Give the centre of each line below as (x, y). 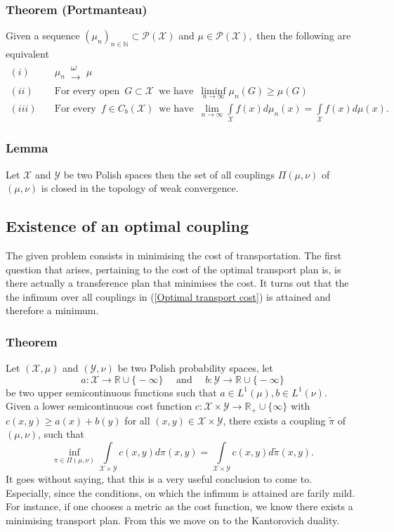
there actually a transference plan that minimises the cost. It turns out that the (177, 283)
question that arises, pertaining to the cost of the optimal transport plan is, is (173, 269)
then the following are (304, 35)
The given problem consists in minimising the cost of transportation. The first (174, 255)
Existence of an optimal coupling (127, 226)
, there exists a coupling (274, 420)
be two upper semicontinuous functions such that (111, 392)
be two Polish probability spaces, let (195, 368)
